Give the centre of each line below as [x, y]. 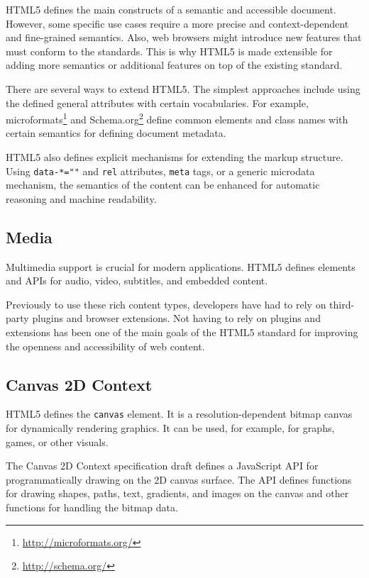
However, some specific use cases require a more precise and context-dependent [177, 23]
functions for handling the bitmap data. [92, 507]
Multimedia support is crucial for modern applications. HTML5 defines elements [181, 266]
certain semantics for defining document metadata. [116, 133]
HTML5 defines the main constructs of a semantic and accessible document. [171, 9]
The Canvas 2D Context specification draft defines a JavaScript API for [162, 466]
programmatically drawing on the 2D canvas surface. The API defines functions [179, 479]
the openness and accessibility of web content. [105, 346]
